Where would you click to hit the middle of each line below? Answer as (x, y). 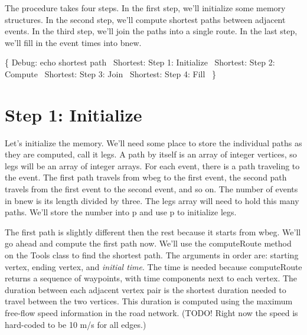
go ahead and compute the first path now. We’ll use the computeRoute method (148, 243)
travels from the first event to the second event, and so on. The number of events (151, 189)
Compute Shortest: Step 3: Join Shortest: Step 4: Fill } (111, 73)
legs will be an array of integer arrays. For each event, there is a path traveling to (152, 165)
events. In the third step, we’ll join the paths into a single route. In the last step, (151, 31)
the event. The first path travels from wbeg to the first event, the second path (146, 177)
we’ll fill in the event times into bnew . (73, 42)
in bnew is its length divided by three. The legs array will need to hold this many (152, 200)
